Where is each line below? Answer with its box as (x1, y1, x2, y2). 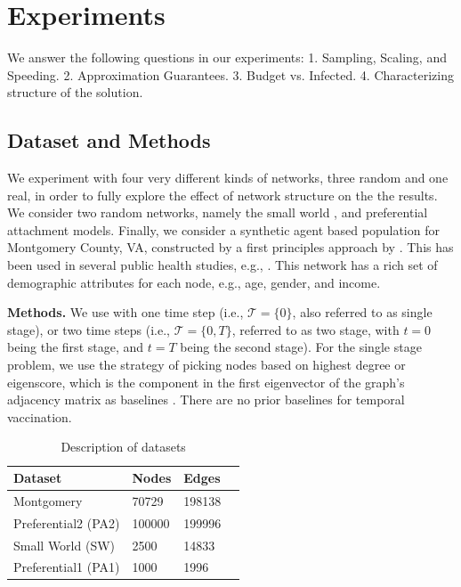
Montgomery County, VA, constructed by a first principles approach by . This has (7, 238, 454, 257)
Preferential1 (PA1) (13, 558, 120, 576)
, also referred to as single (292, 303, 433, 322)
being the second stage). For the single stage (180, 338, 422, 356)
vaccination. (7, 407, 72, 426)
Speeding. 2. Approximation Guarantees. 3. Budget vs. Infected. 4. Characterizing (7, 65, 454, 84)
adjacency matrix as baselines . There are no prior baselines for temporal (7, 390, 405, 409)
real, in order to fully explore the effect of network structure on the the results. (7, 185, 438, 204)
